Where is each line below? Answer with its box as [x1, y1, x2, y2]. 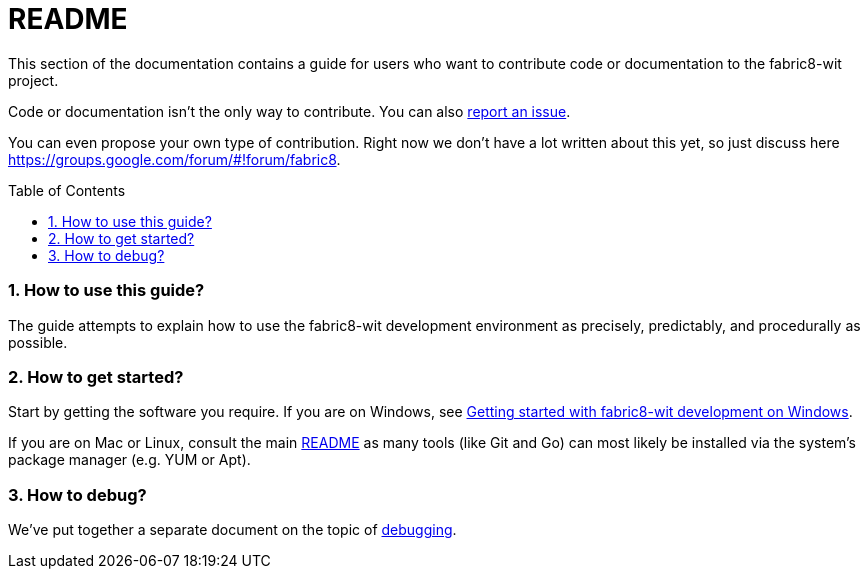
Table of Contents [8, 181, 126, 199]
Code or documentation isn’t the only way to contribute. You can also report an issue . [8, 102, 571, 120]
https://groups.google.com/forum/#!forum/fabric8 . [8, 150, 341, 168]
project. [8, 71, 59, 89]
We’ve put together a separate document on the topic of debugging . [8, 521, 457, 538]
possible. [8, 333, 68, 351]
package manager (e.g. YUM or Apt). [8, 451, 251, 469]
